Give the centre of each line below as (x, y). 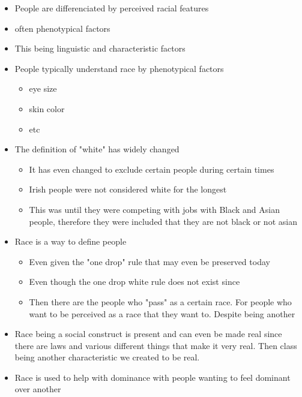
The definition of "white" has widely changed (97, 149)
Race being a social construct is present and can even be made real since (148, 334)
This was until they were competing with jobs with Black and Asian (155, 209)
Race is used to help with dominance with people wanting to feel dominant (153, 377)
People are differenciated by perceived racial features (112, 8)
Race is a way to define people (71, 241)
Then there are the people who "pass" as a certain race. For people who (160, 301)
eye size (43, 88)
